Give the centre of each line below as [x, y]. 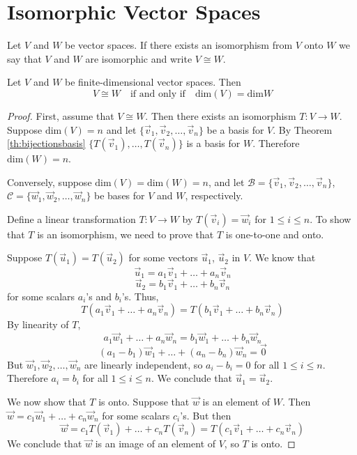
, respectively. [214, 195]
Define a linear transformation [71, 218]
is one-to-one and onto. [275, 234]
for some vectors [163, 257]
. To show [331, 218]
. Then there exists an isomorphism [221, 115]
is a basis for [213, 143]
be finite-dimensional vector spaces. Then [153, 82]
